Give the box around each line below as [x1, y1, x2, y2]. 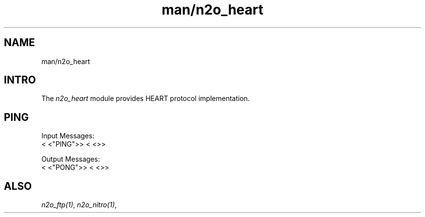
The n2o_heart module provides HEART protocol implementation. [41, 94, 250, 103]
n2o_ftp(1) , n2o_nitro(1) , [41, 200, 117, 209]
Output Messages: [41, 155, 100, 164]
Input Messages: [41, 132, 95, 140]
